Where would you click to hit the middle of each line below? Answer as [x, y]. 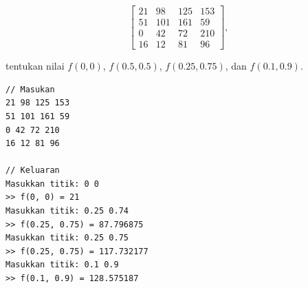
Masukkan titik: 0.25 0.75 [67, 238]
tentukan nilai [35, 66]
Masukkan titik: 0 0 [53, 184]
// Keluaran [33, 171]
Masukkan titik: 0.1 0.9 [62, 265]
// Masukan [30, 89]
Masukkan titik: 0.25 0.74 [67, 211]
